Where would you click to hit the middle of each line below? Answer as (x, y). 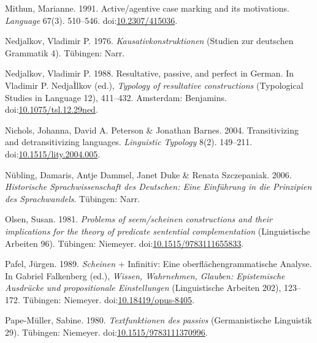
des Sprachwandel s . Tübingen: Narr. (73, 198)
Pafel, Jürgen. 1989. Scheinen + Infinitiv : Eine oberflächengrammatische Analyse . (158, 264)
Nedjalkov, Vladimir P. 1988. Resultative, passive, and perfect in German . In (150, 73)
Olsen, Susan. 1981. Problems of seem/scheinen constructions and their (139, 219)
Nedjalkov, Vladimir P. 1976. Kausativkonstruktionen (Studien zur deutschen (149, 41)
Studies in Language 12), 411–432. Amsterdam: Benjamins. (116, 97)
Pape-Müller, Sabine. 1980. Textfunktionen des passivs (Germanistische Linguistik (158, 320)
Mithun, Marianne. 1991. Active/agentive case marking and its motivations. (147, 8)
